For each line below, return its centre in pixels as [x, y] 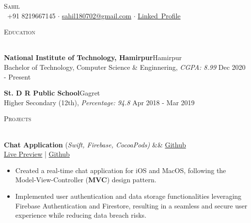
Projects [18, 119]
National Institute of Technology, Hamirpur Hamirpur [93, 57]
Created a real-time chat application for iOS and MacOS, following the [121, 170]
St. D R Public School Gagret [52, 93]
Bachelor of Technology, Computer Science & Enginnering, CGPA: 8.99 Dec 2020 [125, 67]
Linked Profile [159, 15]
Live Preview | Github [37, 154]
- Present [17, 76]
